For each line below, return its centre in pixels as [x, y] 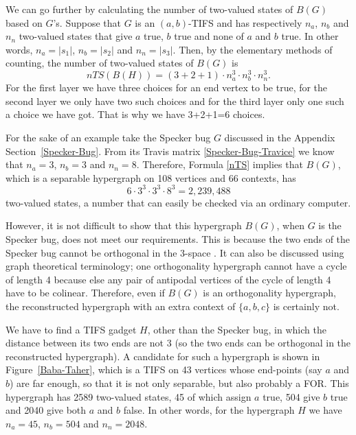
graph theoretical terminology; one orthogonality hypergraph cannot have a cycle [176, 266]
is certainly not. [306, 306]
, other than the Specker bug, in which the [237, 329]
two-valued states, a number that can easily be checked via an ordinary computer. [178, 202]
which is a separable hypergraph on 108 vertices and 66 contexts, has [151, 177]
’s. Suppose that [87, 22]
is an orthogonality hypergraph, [269, 293]
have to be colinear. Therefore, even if [85, 293]
